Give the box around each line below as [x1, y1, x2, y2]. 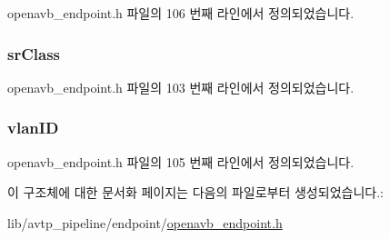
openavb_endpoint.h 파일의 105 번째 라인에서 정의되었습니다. [7, 152, 355, 171]
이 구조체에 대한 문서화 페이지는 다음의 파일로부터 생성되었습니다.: [7, 183, 384, 202]
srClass [7, 42, 60, 65]
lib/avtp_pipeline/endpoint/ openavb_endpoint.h [7, 213, 283, 232]
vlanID [7, 116, 59, 139]
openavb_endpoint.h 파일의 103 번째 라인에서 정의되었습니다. [7, 77, 355, 96]
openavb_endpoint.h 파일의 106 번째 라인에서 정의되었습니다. [7, 4, 355, 22]
